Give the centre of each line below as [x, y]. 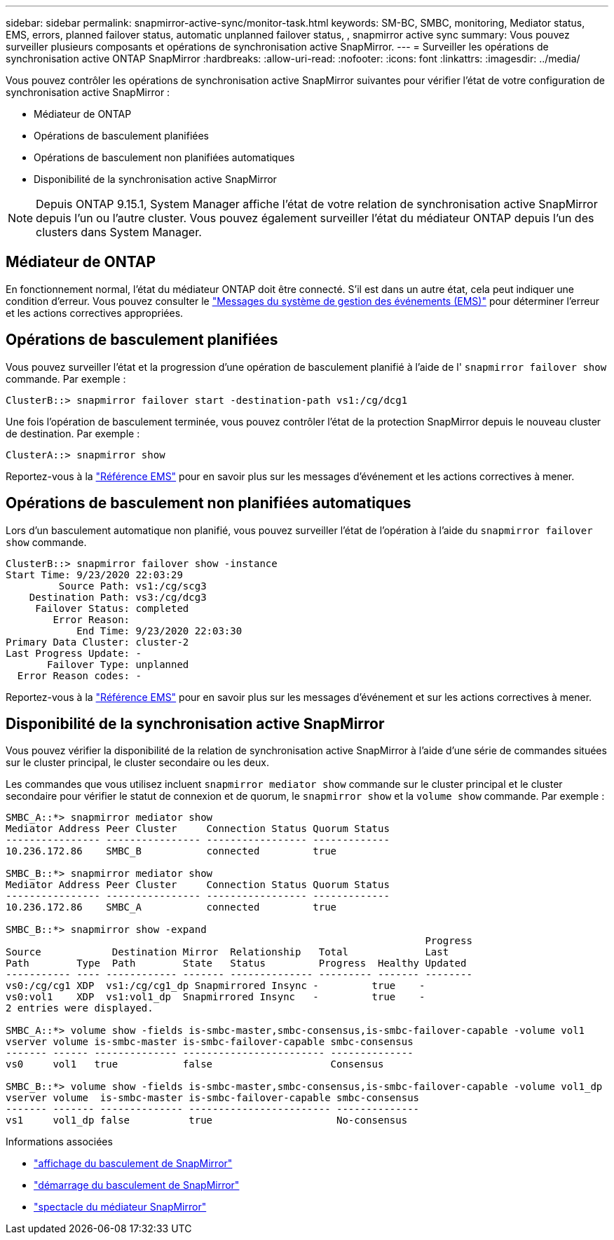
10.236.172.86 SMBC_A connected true [171, 907]
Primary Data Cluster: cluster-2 [97, 642]
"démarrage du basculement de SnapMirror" [137, 1185]
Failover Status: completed [112, 608]
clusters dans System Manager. [119, 232]
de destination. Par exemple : [73, 433]
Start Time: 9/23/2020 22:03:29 [94, 574]
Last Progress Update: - [74, 653]
